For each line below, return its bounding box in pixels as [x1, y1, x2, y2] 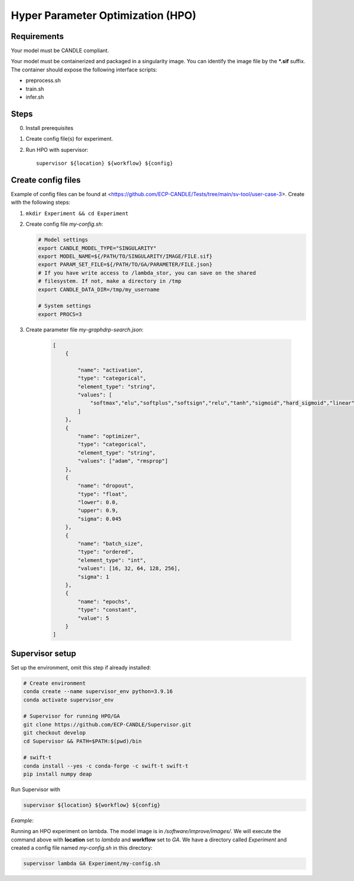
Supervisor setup [11, 648, 77, 658]
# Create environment [23, 680, 86, 687]
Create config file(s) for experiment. [25, 135, 113, 142]
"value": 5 [77, 615, 109, 622]
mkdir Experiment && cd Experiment [25, 210, 129, 217]
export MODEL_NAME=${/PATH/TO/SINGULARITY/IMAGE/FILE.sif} [38, 253, 212, 259]
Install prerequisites [25, 124, 74, 131]
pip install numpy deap [23, 771, 93, 778]
